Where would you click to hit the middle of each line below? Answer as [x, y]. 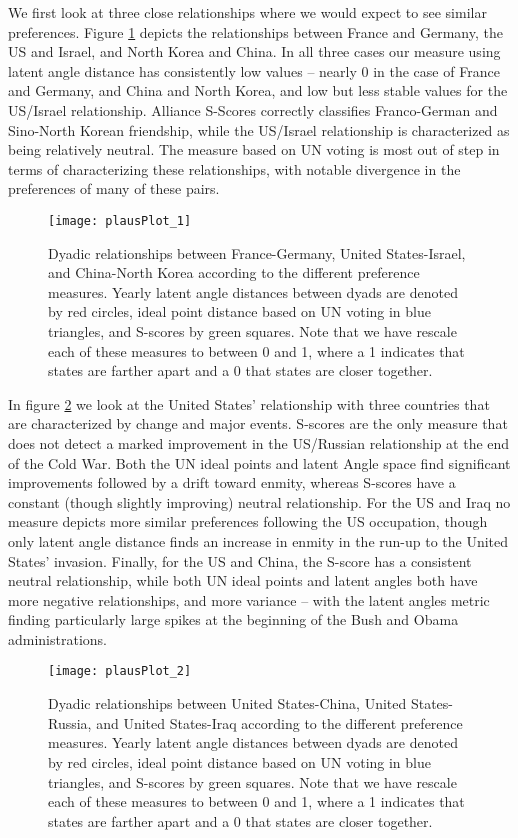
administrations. [57, 638]
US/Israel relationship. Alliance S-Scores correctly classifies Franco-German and [253, 109]
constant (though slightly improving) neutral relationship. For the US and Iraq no [259, 501]
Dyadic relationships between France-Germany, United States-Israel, [257, 252]
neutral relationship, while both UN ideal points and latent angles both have [243, 580]
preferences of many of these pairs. [114, 188]
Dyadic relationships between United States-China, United [227, 703]
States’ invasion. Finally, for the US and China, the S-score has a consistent [240, 560]
